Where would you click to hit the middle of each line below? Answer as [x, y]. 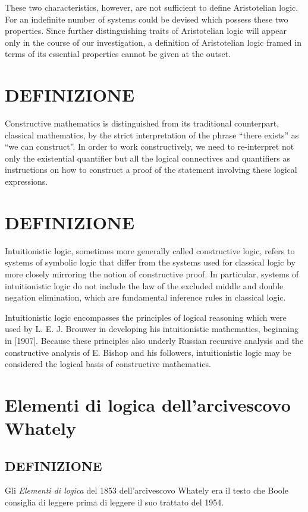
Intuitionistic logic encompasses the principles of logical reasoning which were [146, 317]
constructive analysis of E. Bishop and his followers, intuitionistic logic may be [148, 352]
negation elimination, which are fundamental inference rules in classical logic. [145, 297]
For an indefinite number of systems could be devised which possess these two [147, 19]
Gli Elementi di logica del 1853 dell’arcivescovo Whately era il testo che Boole [147, 490]
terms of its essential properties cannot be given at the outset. [118, 54]
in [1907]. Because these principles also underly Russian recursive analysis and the [154, 340]
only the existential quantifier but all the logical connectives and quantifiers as [147, 158]
